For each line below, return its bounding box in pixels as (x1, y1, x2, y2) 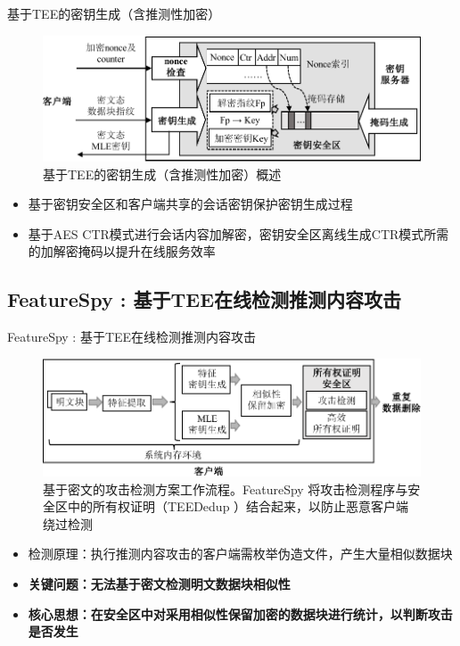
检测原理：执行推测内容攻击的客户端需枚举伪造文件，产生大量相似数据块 (28, 544, 453, 563)
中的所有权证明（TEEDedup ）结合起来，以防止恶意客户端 (67, 497, 409, 516)
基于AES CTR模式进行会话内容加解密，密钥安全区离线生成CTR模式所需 (28, 224, 449, 243)
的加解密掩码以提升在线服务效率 (28, 242, 216, 261)
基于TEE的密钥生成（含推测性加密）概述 (43, 164, 282, 183)
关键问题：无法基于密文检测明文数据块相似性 (28, 575, 291, 593)
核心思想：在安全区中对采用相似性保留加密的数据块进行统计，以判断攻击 (28, 604, 453, 623)
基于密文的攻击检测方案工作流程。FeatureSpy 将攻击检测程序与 (43, 479, 408, 498)
